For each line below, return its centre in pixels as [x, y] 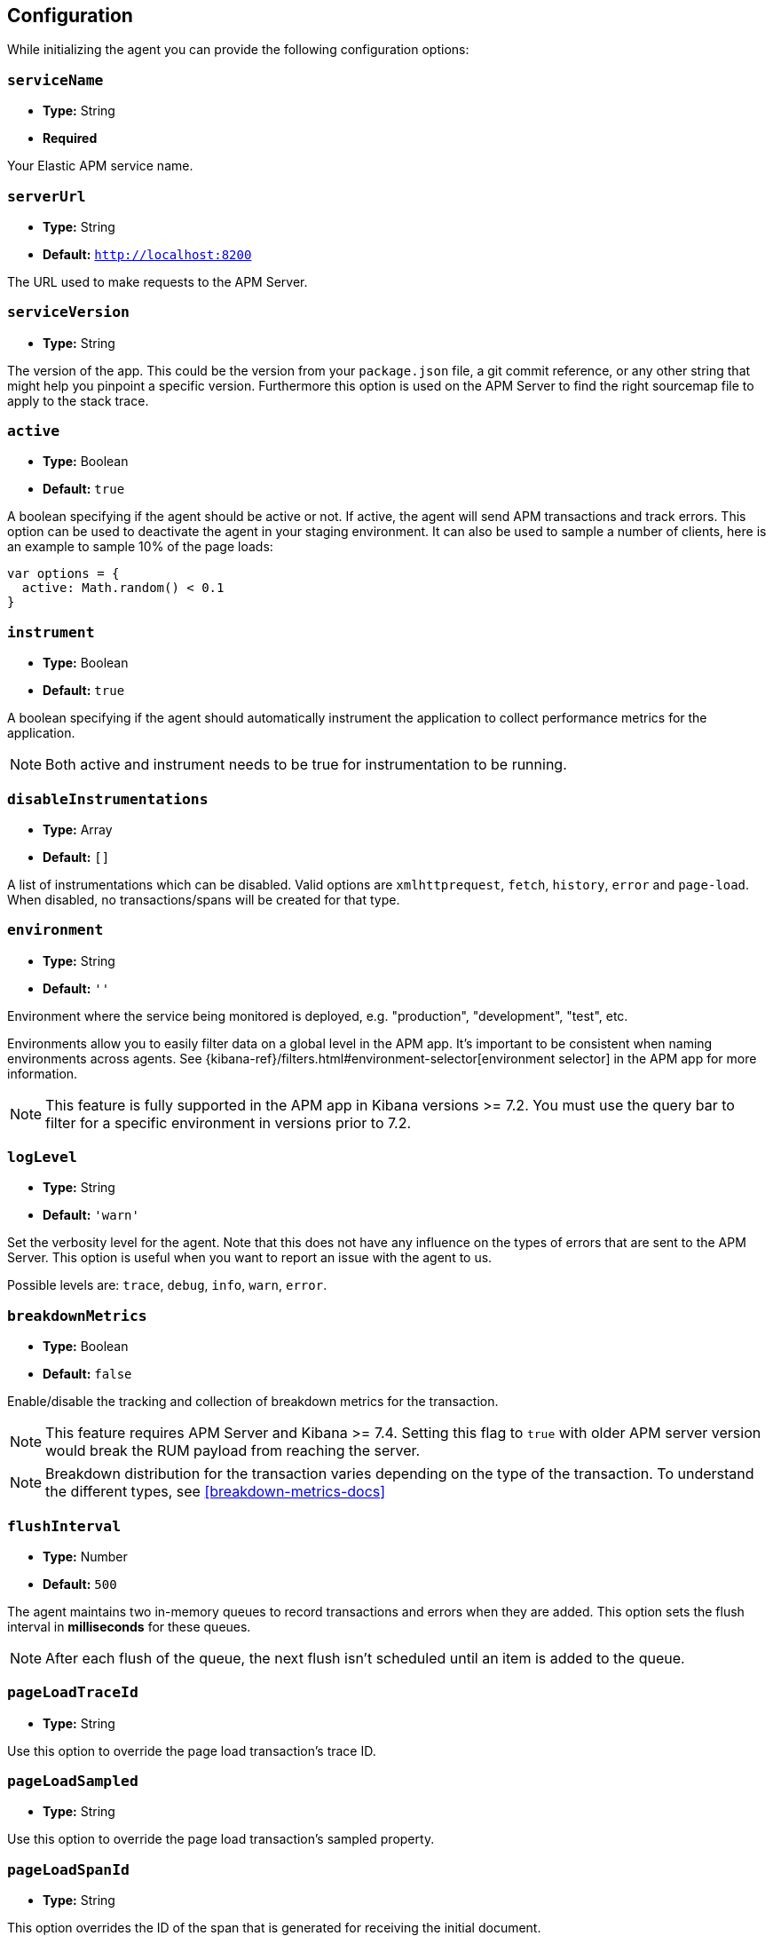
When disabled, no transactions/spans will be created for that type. [204, 899]
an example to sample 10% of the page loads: [140, 547]
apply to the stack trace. [78, 400]
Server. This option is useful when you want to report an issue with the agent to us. [250, 1258]
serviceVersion [68, 312]
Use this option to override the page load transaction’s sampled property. [221, 1839]
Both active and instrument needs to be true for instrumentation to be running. [306, 765]
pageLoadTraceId [73, 1693]
